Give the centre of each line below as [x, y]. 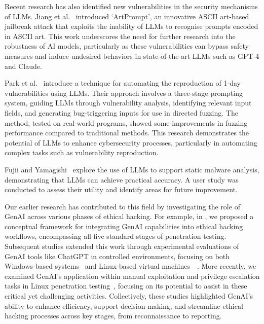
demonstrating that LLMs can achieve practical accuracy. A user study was [122, 179]
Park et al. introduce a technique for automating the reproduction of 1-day [123, 83]
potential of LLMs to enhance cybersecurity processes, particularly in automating [131, 142]
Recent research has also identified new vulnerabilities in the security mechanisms [131, 6]
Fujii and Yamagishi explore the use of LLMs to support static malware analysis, [132, 169]
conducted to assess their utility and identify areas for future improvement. [121, 189]
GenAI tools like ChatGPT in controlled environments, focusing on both [117, 256]
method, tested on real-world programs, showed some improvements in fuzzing [126, 122]
